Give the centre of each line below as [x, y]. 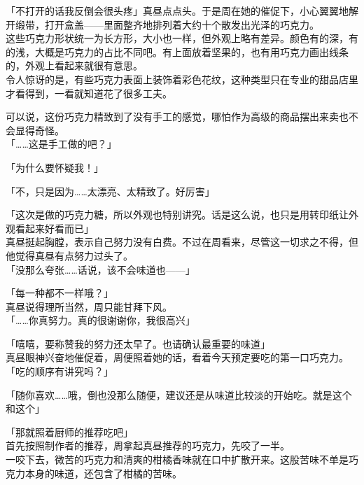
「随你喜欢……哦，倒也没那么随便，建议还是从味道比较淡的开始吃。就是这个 [179, 394]
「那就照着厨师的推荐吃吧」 [69, 431]
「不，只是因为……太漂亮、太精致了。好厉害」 [110, 191]
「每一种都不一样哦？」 [59, 293]
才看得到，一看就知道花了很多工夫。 [89, 93]
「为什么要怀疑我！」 [55, 167]
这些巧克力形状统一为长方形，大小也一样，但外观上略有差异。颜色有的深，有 [182, 38]
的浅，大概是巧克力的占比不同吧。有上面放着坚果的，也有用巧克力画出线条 [177, 51]
